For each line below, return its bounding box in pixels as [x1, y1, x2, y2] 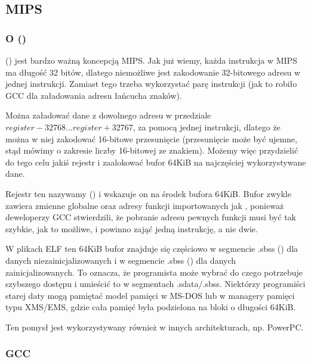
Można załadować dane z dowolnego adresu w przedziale [5, 109, 211, 121]
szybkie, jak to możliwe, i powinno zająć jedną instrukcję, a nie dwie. [5, 222, 258, 235]
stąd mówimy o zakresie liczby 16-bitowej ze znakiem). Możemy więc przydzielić [5, 144, 298, 157]
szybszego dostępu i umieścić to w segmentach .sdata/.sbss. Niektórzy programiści [5, 277, 306, 290]
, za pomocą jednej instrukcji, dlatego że [133, 120, 281, 133]
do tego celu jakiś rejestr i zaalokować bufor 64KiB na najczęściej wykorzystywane [5, 155, 306, 168]
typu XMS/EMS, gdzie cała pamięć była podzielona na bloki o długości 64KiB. [5, 301, 296, 313]
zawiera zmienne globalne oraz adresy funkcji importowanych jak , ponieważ [5, 199, 284, 211]
